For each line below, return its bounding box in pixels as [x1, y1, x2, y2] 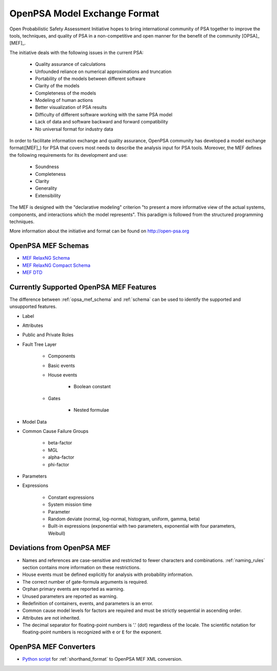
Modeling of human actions [35, 97, 93, 103]
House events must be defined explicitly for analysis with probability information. [22, 571, 193, 578]
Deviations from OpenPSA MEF [9, 543, 111, 552]
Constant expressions [48, 494, 94, 500]
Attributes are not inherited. [22, 614, 81, 621]
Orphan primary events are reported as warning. [22, 586, 125, 592]
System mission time [48, 501, 92, 507]
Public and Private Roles [22, 332, 74, 338]
